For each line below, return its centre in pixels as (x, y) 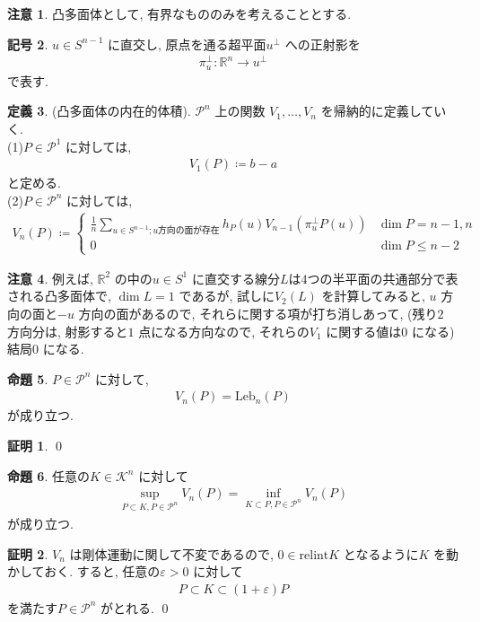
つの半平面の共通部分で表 (383, 278)
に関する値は (364, 331)
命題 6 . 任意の (48, 475)
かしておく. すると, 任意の (84, 571)
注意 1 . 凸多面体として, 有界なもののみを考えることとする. (179, 13)
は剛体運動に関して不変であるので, (171, 553)
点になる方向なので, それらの (224, 331)
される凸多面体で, (59, 296)
